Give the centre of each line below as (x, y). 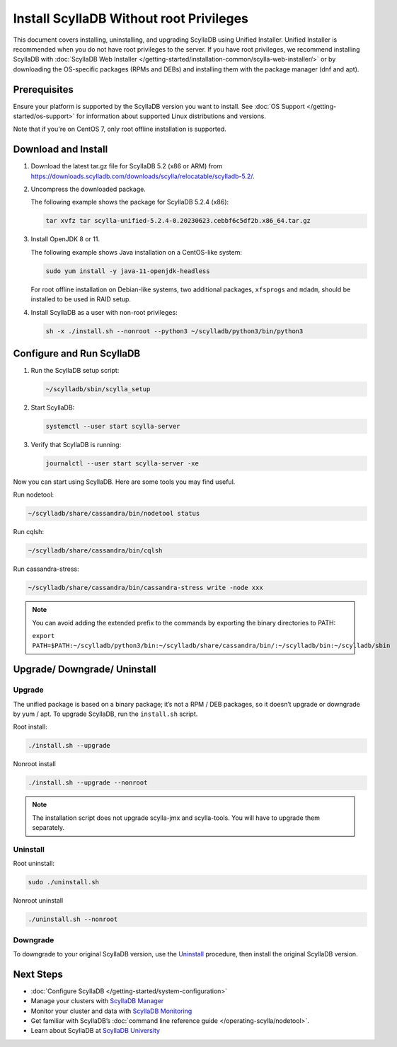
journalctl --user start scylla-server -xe (122, 463)
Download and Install (61, 150)
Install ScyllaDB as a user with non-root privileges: (104, 312)
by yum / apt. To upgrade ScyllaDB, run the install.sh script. (105, 714)
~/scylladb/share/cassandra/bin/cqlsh (95, 551)
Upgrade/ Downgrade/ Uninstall (85, 670)
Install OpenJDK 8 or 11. (65, 239)
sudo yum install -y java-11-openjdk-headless (128, 271)
